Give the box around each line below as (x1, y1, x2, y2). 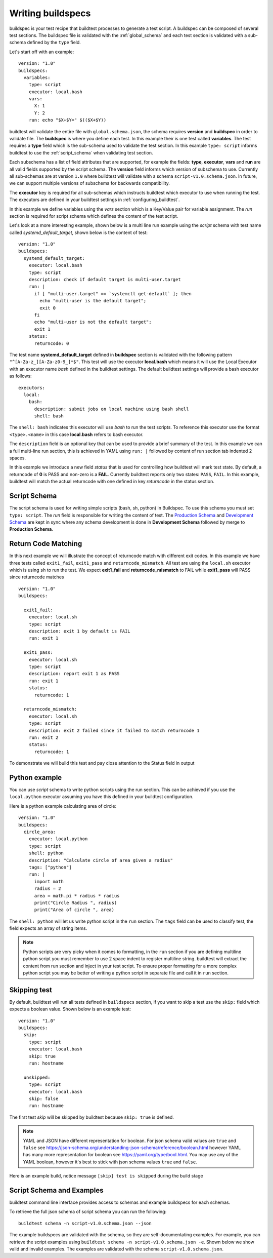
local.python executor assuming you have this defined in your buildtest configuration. (9, 794, 194, 800)
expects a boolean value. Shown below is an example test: (9, 1006, 131, 1012)
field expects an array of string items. (9, 925, 87, 931)
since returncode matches (9, 574, 64, 580)
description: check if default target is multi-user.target (28, 277, 181, 283)
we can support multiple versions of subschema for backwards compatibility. (9, 180, 170, 186)
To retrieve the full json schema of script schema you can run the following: (9, 1208, 167, 1215)
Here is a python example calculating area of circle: (9, 803, 116, 809)
